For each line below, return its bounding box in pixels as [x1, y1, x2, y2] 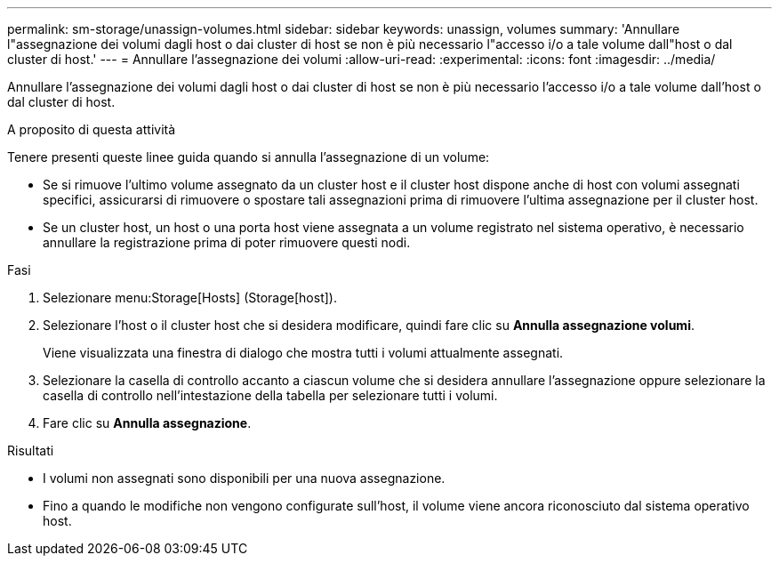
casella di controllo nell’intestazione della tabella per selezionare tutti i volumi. [43, 388, 498, 403]
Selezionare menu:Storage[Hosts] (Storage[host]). [43, 290, 337, 305]
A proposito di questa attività [7, 122, 176, 137]
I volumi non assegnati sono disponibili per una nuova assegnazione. [43, 471, 446, 486]
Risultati [7, 443, 54, 458]
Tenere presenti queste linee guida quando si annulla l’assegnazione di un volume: [7, 149, 490, 165]
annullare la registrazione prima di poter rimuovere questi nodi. [43, 235, 411, 250]
